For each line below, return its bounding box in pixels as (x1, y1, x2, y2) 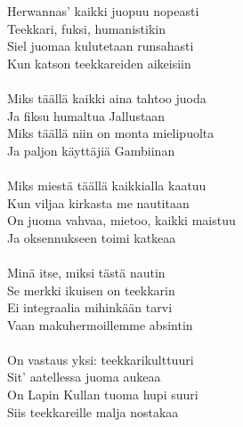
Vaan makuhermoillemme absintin (7, 315, 193, 334)
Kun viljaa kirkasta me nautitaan (7, 193, 190, 212)
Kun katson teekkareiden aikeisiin (7, 53, 191, 72)
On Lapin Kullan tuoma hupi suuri (7, 385, 198, 404)
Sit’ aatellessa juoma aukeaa (7, 367, 161, 386)
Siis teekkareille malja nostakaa (7, 402, 179, 421)
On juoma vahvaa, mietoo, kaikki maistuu (7, 211, 236, 230)
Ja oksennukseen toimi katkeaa (7, 228, 176, 246)
